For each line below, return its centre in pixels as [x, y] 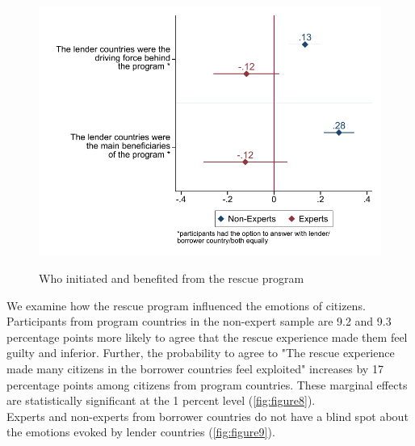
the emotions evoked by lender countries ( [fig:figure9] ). [141, 432]
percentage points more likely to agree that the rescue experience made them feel [207, 337]
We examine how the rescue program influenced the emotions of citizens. [186, 305]
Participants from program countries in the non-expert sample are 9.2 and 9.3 [199, 321]
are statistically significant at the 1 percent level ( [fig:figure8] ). [161, 400]
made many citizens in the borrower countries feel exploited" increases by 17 [195, 368]
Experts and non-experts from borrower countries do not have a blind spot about [207, 416]
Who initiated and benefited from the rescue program [172, 278]
